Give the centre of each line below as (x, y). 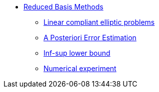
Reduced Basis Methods (63, 7)
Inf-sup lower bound (77, 53)
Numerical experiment (80, 68)
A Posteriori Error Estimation (90, 38)
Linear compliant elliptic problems (99, 22)
